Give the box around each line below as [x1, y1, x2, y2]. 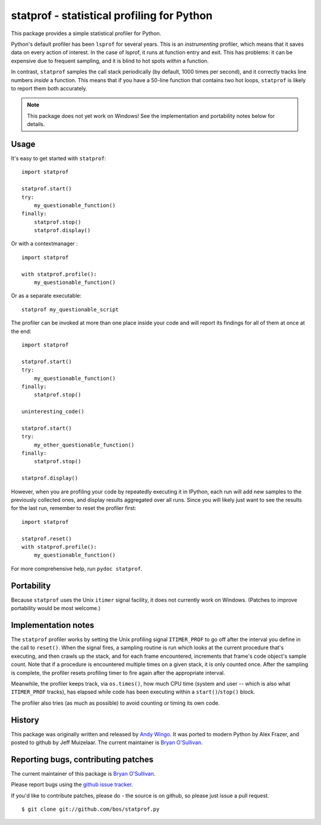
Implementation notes [11, 620, 95, 630]
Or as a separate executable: [11, 292, 81, 299]
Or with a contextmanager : [11, 240, 78, 247]
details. [27, 121, 45, 128]
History [11, 715, 40, 725]
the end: [11, 327, 32, 335]
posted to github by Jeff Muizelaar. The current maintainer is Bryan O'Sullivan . [11, 739, 203, 746]
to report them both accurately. [11, 85, 87, 92]
